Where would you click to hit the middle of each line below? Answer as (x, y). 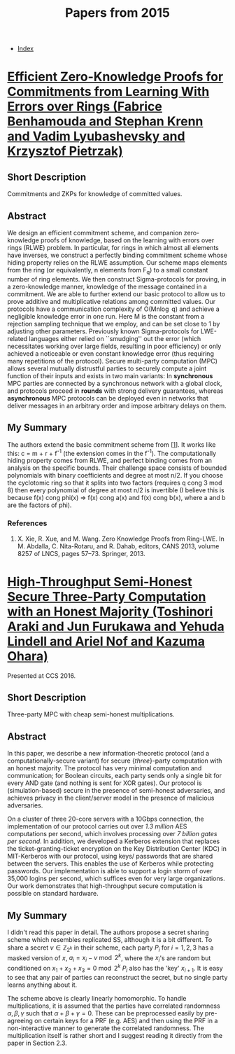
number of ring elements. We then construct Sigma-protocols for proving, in (117, 279)
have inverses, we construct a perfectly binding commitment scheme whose (117, 255)
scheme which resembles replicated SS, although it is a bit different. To (110, 939)
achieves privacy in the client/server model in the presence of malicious (111, 798)
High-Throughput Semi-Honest (100, 582)
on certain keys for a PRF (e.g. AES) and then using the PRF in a (126, 1020)
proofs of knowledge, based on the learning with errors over (128, 240)
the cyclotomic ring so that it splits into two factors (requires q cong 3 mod (115, 483)
